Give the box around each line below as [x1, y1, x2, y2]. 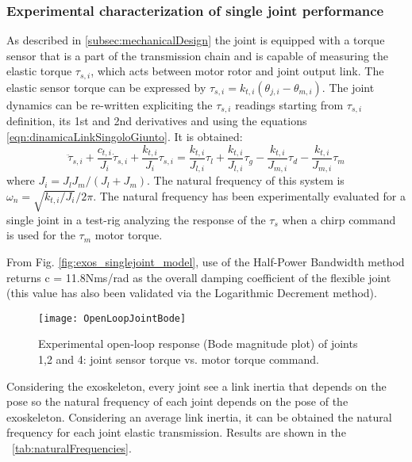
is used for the [6, 227, 75, 243]
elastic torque [6, 63, 72, 79]
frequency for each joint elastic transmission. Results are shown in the [6, 424, 346, 441]
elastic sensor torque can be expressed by [6, 78, 206, 95]
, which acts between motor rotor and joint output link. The [90, 63, 384, 79]
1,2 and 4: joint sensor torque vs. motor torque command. [38, 351, 319, 368]
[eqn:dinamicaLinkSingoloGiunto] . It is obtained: [6, 128, 243, 144]
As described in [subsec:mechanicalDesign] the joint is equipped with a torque [6, 32, 385, 48]
